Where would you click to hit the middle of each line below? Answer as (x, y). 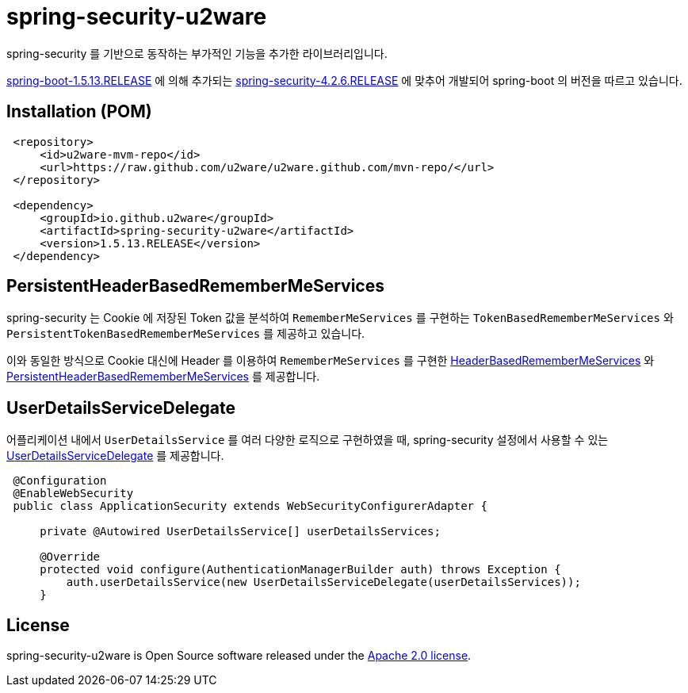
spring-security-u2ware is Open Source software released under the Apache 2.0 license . (239, 656)
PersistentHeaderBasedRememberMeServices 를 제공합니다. (163, 377)
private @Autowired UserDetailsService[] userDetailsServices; (240, 532)
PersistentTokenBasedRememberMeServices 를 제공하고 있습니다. (186, 334)
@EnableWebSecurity (73, 494)
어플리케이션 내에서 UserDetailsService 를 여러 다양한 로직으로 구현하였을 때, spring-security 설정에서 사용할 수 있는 (308, 440)
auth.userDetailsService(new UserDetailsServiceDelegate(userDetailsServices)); (323, 582)
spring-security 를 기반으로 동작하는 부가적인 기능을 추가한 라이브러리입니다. (197, 53)
